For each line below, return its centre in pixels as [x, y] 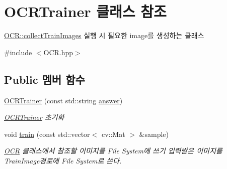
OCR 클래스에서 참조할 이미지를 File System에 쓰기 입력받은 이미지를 [113, 151]
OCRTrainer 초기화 [34, 117]
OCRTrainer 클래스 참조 [85, 11]
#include [18, 52]
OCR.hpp [58, 52]
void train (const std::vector [47, 134]
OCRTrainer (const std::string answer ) [63, 100]
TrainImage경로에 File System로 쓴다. [63, 160]
